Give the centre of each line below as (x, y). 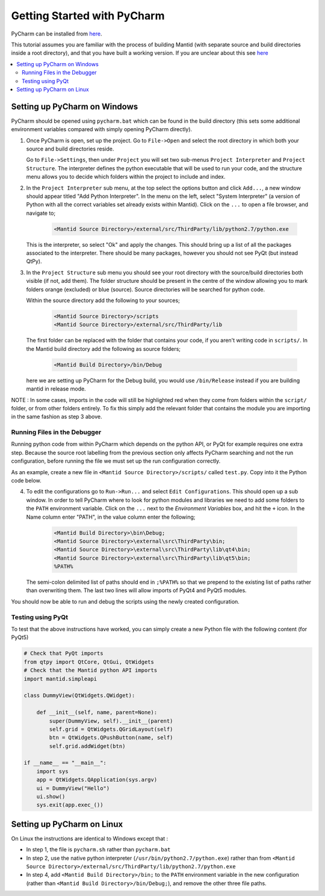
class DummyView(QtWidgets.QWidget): (79, 696)
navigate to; (41, 213)
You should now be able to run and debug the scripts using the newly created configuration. (125, 601)
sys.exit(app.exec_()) (70, 805)
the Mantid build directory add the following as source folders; (103, 348)
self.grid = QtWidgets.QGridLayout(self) (111, 729)
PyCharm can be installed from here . (57, 34)
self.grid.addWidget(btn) (87, 746)
